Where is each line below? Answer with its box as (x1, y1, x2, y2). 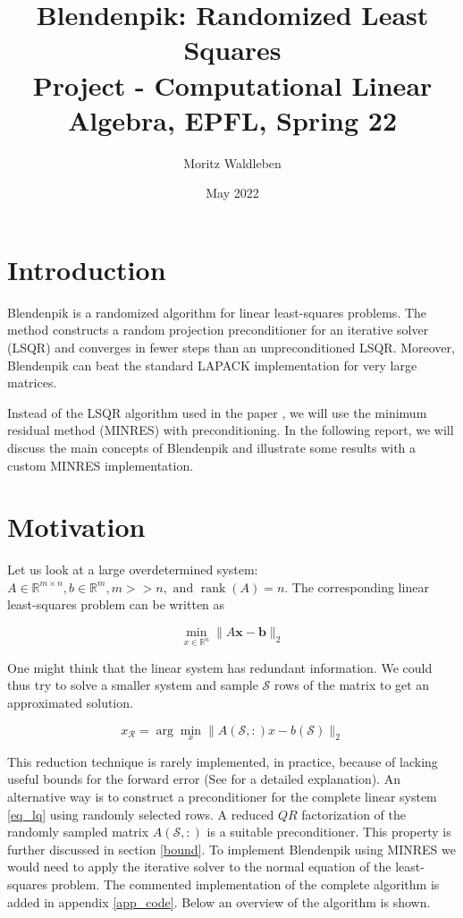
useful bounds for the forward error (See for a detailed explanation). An (7, 769, 400, 788)
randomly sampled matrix (7, 822, 149, 841)
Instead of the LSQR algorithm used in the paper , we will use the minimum (7, 403, 427, 421)
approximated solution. (7, 693, 133, 712)
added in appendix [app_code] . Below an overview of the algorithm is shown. (7, 892, 431, 911)
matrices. (7, 373, 57, 392)
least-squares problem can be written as (7, 595, 225, 614)
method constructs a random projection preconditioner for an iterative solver (7, 320, 429, 339)
